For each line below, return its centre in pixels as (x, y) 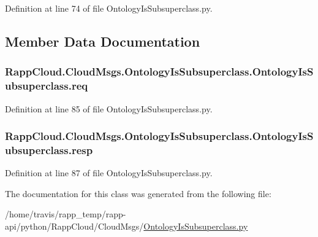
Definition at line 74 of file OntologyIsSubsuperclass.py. (109, 8)
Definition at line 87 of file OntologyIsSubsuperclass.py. (109, 173)
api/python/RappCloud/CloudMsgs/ (74, 226)
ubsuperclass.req (47, 86)
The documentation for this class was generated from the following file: (138, 193)
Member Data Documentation (103, 41)
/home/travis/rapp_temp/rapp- (66, 214)
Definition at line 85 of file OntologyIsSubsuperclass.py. (109, 108)
